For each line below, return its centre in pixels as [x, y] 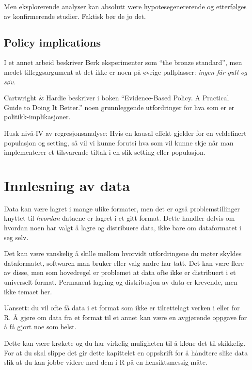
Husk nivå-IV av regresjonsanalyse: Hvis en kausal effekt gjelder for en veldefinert [125, 133]
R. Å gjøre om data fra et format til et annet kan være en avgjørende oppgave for [126, 317]
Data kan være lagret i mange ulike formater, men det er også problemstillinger [122, 208]
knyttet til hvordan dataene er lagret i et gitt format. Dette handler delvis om [119, 218]
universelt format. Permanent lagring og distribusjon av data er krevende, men [121, 282]
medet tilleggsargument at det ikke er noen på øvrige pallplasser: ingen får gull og [126, 72]
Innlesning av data [67, 185]
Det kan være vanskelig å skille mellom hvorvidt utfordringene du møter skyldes [123, 253]
